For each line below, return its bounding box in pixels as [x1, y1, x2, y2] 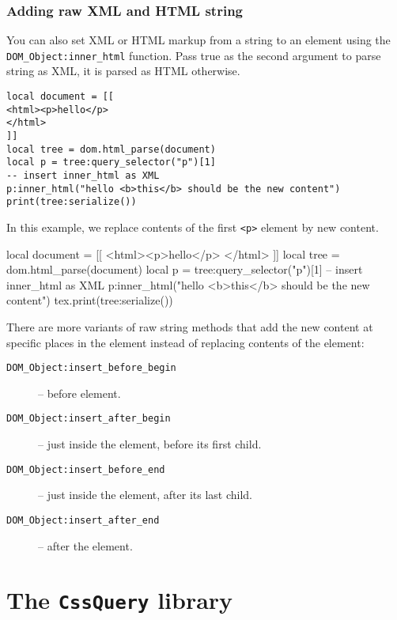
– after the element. [38, 537, 133, 554]
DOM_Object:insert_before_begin [6, 362, 176, 374]
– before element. [38, 384, 121, 401]
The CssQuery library [6, 584, 233, 616]
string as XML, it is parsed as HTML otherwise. [6, 62, 240, 79]
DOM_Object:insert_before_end [6, 463, 165, 475]
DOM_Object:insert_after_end [6, 514, 160, 526]
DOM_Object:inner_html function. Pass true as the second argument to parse [6, 47, 381, 63]
